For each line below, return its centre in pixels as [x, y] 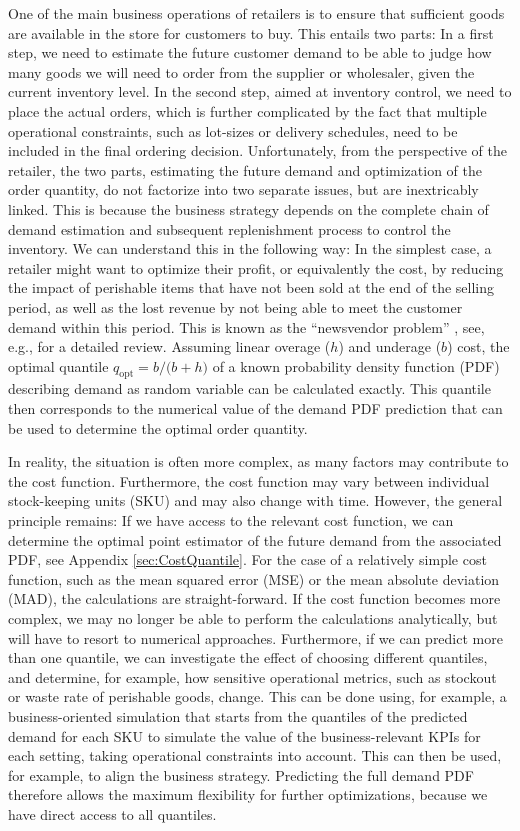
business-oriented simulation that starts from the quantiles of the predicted [238, 715]
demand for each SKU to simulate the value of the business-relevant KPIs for [244, 735]
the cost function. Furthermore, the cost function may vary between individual [249, 480]
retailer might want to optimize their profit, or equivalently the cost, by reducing [256, 267]
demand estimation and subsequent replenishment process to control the [229, 228]
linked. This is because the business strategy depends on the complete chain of [248, 208]
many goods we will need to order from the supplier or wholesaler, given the [241, 71]
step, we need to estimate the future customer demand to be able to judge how [250, 52]
